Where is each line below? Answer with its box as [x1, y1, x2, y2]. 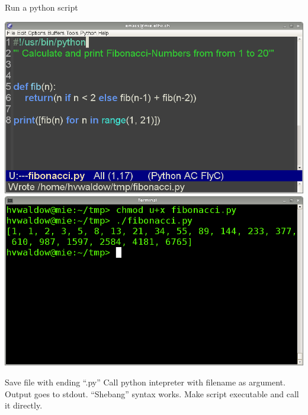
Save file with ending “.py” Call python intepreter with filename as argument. [5, 375, 285, 388]
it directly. [5, 399, 43, 411]
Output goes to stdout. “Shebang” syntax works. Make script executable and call [5, 387, 299, 400]
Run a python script [5, 1, 78, 13]
